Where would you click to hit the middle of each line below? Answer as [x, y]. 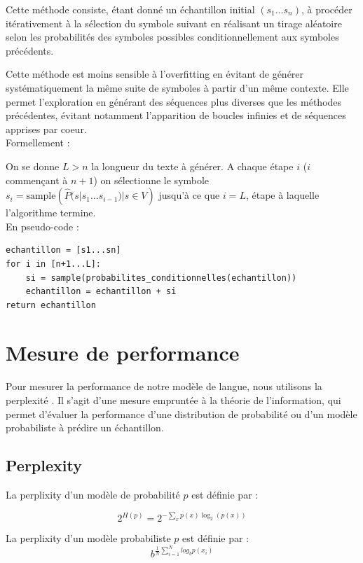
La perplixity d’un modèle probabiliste [88, 538]
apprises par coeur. [46, 128]
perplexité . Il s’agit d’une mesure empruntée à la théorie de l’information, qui [173, 400]
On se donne [33, 166]
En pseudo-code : [42, 226]
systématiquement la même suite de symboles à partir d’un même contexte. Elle [177, 87]
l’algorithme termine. [51, 213]
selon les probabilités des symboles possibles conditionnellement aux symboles [172, 37]
